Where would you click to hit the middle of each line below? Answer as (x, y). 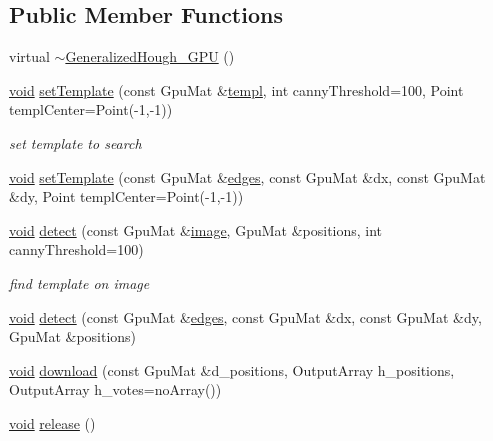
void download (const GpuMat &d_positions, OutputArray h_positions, (232, 369)
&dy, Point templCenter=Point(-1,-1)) (126, 196)
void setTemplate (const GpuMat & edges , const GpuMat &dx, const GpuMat (247, 176)
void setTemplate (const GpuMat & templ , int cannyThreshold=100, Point (236, 89)
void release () (52, 422)
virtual (29, 56)
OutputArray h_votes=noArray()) (115, 389)
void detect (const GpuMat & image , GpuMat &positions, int (196, 229)
